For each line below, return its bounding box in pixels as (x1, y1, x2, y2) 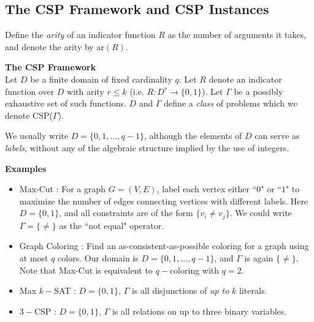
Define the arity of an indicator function (5, 28, 156, 41)
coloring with (169, 263, 220, 276)
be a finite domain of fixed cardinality (30, 72, 172, 85)
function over (5, 84, 55, 97)
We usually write (5, 129, 69, 142)
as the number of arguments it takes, (167, 28, 307, 41)
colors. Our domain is (58, 251, 139, 264)
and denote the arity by (5, 40, 94, 53)
